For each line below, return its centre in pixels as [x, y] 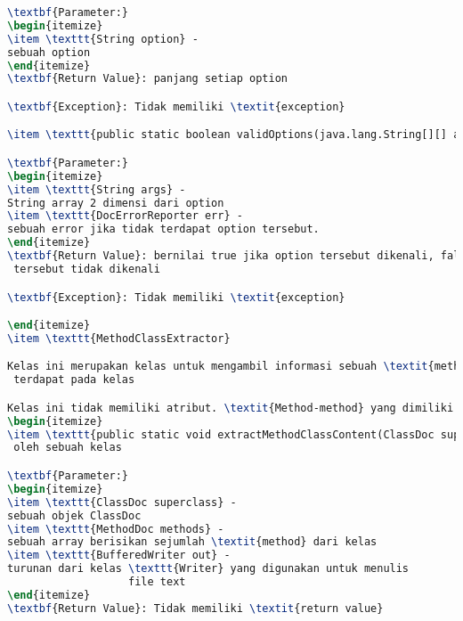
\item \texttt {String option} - [103, 39]
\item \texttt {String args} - [97, 189]
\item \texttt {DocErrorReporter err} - [125, 216]
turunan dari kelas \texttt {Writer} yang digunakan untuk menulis [208, 569]
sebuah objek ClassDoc [74, 515]
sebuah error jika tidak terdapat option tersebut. [163, 229]
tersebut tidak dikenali [87, 269]
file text [157, 582]
